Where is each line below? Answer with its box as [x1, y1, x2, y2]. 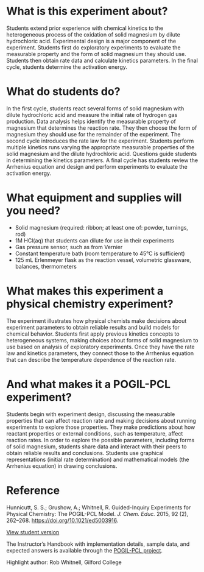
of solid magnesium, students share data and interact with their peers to [6, 443, 187, 450]
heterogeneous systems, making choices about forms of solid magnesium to [6, 336, 199, 344]
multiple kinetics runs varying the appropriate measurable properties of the [6, 143, 195, 150]
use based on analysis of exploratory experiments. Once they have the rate [6, 343, 195, 350]
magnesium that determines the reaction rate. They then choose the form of [6, 124, 197, 132]
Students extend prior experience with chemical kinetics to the [6, 24, 163, 32]
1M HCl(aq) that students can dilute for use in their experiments [15, 236, 175, 244]
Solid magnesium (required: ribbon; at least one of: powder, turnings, [15, 224, 189, 231]
